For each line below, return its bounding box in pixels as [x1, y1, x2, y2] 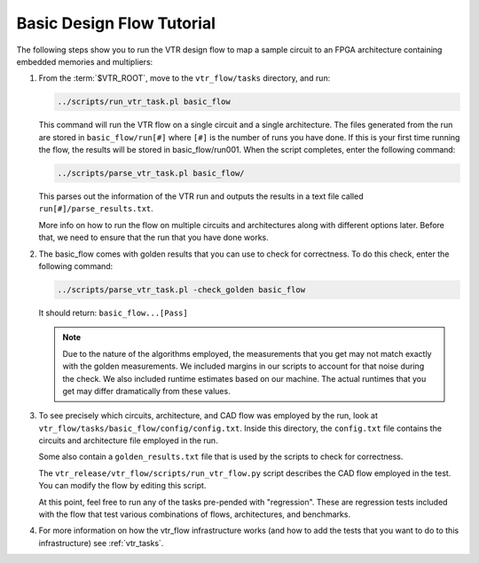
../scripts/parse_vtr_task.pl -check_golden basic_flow [57, 284, 306, 295]
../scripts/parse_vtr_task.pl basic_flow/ [57, 169, 245, 178]
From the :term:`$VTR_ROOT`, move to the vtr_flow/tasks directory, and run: [38, 73, 331, 83]
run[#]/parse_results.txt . [38, 203, 154, 214]
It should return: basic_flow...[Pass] [38, 307, 188, 318]
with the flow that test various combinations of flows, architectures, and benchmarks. [38, 509, 350, 519]
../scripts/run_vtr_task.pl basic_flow [57, 97, 231, 107]
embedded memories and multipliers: [16, 56, 153, 67]
